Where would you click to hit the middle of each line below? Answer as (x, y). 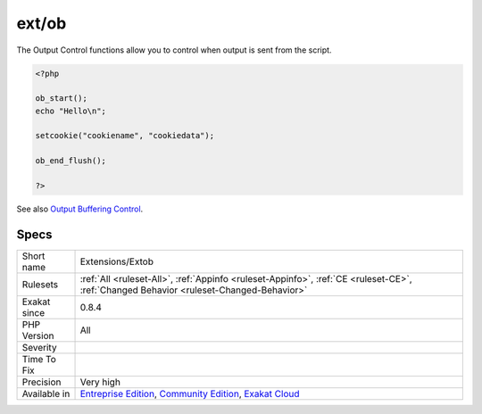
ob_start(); (62, 99)
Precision (42, 382)
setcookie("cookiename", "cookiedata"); (125, 136)
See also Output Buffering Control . (80, 209)
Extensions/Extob (116, 261)
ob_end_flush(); (71, 161)
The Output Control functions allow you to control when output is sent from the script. (174, 50)
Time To (39, 359)
